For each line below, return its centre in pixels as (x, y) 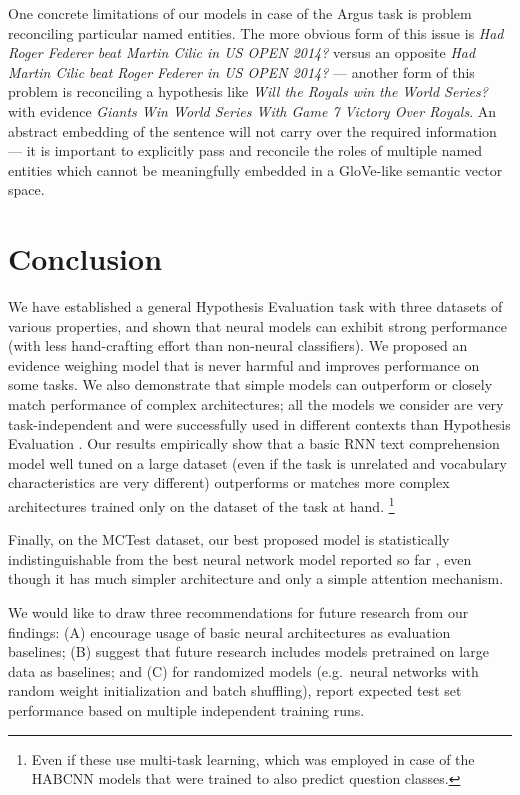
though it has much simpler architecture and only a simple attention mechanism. (256, 578)
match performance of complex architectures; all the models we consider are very (256, 404)
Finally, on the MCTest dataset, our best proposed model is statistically (229, 539)
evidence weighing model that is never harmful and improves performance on (244, 364)
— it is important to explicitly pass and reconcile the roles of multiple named (245, 150)
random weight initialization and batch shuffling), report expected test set (235, 690)
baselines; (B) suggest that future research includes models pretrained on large (248, 651)
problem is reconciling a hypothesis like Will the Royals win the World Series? (248, 91)
